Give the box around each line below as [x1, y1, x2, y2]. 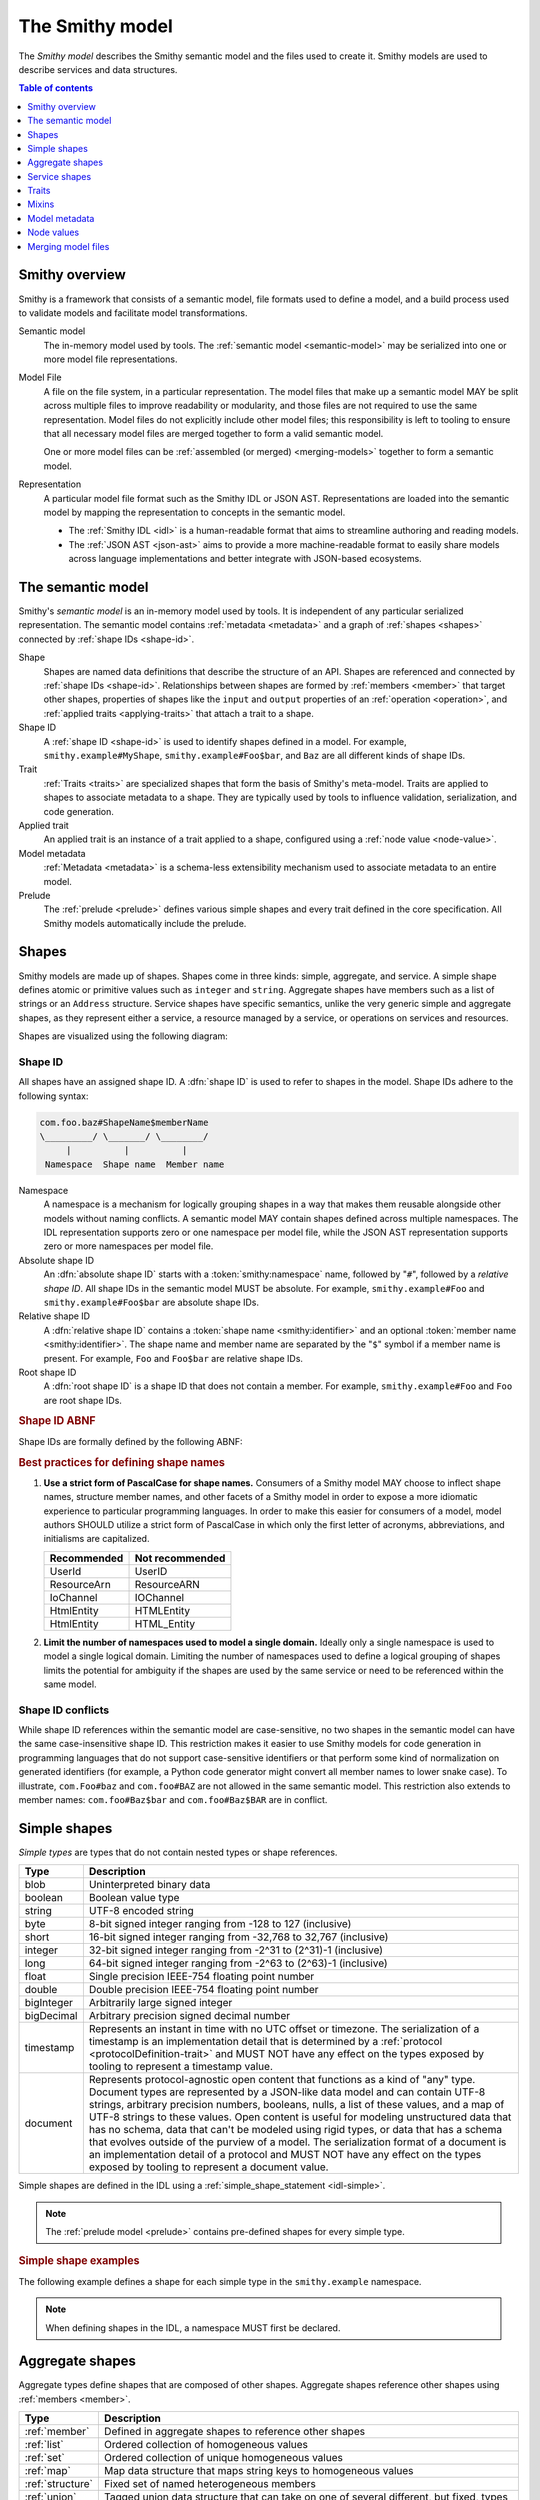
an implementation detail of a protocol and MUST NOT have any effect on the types [88, 2148, 482, 2162]
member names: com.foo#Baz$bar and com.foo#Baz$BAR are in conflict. [18, 1793, 328, 1805]
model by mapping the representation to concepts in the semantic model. [43, 506, 346, 518]
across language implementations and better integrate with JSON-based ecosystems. [68, 553, 422, 565]
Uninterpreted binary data [88, 1878, 211, 1892]
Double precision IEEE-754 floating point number [88, 1983, 319, 1997]
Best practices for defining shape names [18, 1455, 225, 1469]
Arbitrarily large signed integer [88, 1996, 233, 2010]
